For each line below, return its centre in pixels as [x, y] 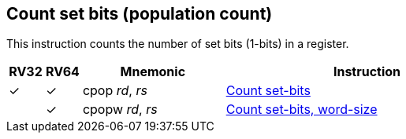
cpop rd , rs [115, 91]
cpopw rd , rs [120, 110]
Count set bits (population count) [140, 14]
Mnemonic [153, 72]
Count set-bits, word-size [302, 110]
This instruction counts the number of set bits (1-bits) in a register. [178, 44]
